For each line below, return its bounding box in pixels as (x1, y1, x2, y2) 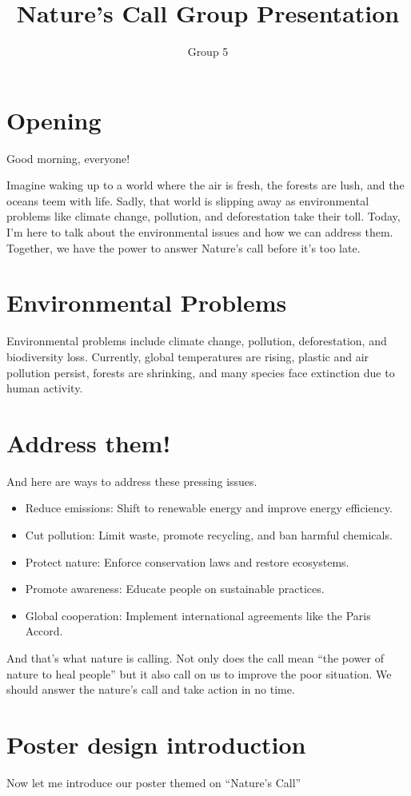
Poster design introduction (6, 727, 306, 760)
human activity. (6, 380, 83, 396)
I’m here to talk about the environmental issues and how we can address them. (6, 224, 393, 241)
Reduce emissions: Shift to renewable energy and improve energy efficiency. (25, 499, 393, 516)
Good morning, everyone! (6, 149, 130, 166)
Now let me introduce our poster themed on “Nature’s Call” (6, 774, 301, 790)
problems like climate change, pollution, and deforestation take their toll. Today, (6, 208, 401, 225)
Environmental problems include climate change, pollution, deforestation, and (6, 332, 387, 349)
